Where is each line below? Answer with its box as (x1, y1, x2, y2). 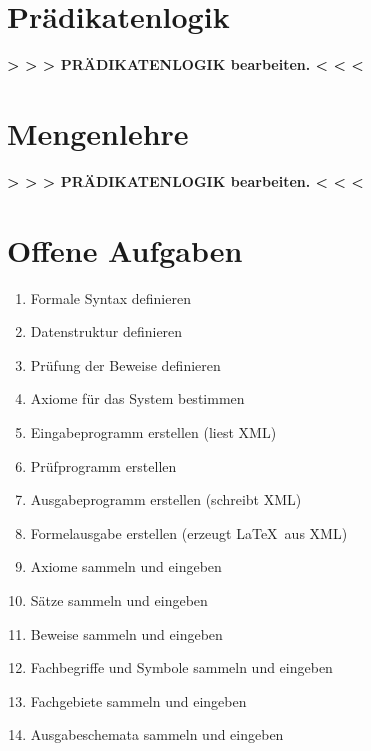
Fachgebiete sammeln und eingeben (30, 690, 247, 711)
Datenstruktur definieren (30, 321, 183, 342)
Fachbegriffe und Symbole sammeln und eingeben (30, 657, 333, 678)
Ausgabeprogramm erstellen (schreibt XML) (30, 489, 302, 510)
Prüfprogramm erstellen (30, 455, 177, 476)
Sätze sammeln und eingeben (30, 589, 208, 610)
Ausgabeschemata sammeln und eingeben (30, 724, 284, 745)
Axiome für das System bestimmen (30, 388, 245, 409)
